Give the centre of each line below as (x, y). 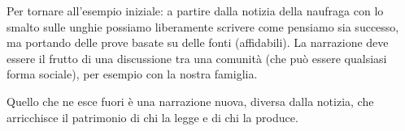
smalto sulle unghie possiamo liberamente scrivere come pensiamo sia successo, (203, 26)
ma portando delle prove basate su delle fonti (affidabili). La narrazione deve (198, 42)
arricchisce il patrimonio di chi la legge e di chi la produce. (152, 117)
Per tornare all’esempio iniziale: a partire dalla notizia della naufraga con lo (195, 11)
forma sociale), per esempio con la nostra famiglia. (132, 74)
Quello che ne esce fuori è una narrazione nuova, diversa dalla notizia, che (190, 101)
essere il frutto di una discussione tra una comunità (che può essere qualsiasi (197, 58)
